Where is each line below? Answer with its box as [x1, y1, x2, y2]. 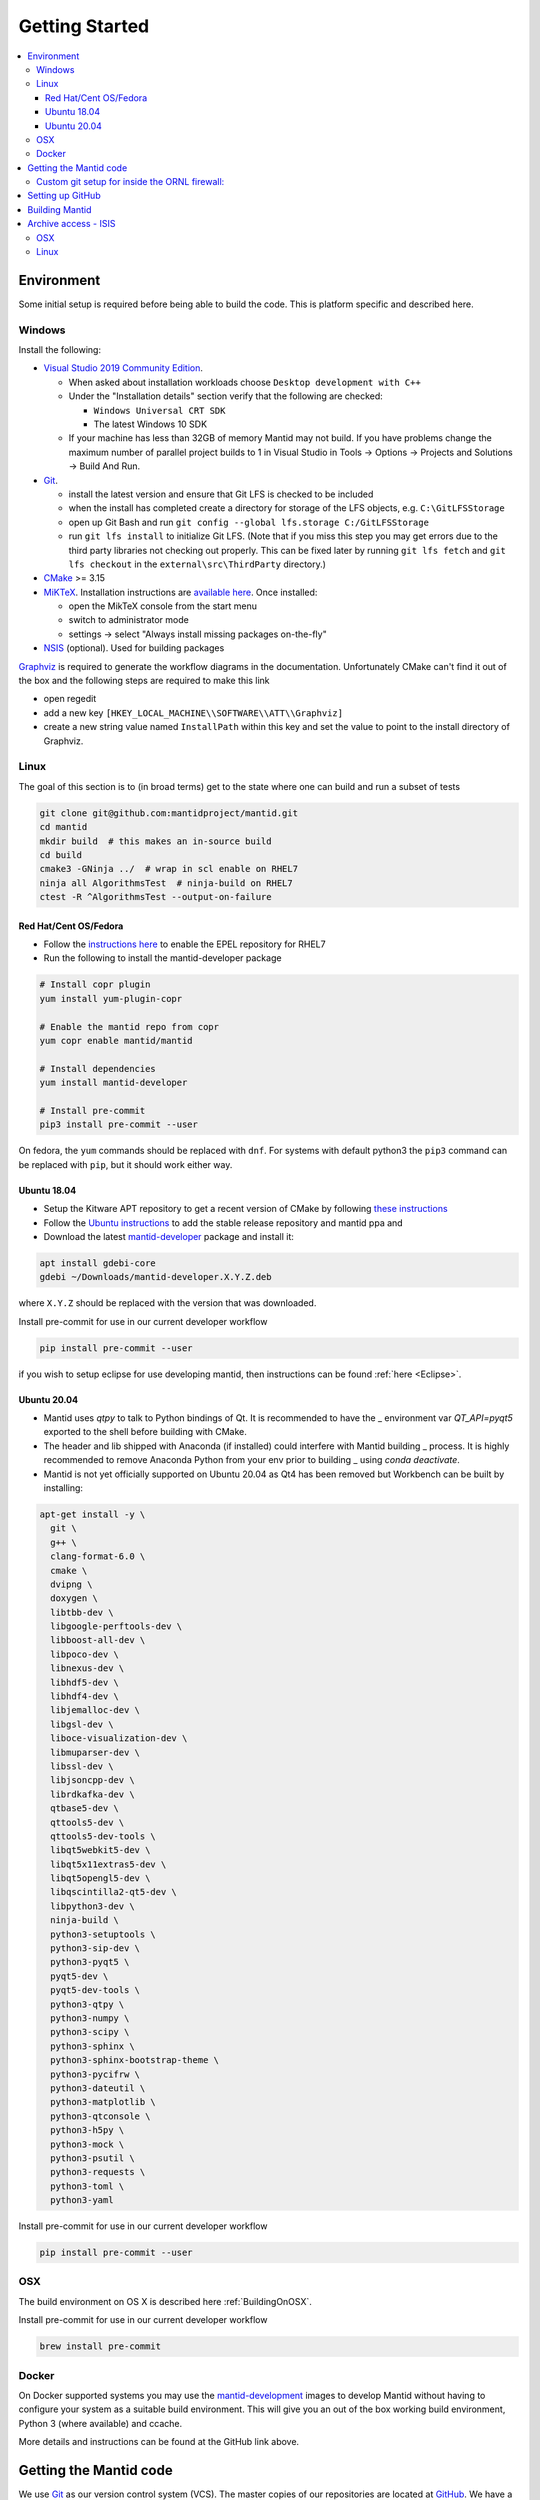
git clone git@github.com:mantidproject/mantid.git [39, 807, 299, 819]
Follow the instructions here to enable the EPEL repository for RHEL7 [43, 938, 326, 950]
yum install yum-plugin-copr [39, 993, 183, 1004]
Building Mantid [27, 203, 92, 215]
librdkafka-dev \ [50, 1788, 135, 1800]
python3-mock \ [50, 2138, 125, 2150]
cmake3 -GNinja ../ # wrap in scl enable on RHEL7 [39, 863, 299, 875]
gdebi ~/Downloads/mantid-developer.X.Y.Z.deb [39, 1271, 272, 1283]
